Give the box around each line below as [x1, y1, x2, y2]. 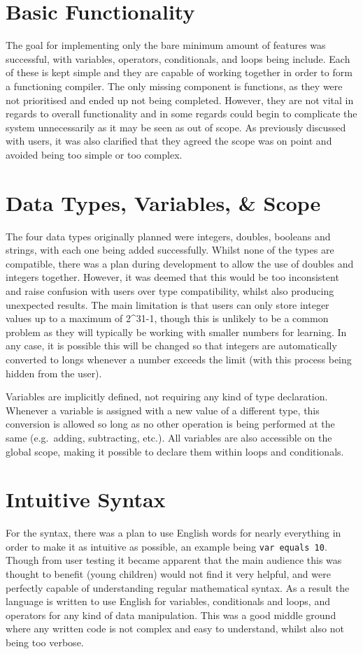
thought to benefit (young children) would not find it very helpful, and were [6, 567, 331, 581]
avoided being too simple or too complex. [6, 147, 183, 161]
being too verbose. [6, 635, 84, 650]
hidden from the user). [6, 365, 102, 380]
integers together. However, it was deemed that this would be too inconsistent [6, 270, 339, 284]
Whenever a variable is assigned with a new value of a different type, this [6, 402, 320, 417]
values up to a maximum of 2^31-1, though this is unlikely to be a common [6, 311, 329, 326]
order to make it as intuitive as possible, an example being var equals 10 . [6, 539, 327, 553]
